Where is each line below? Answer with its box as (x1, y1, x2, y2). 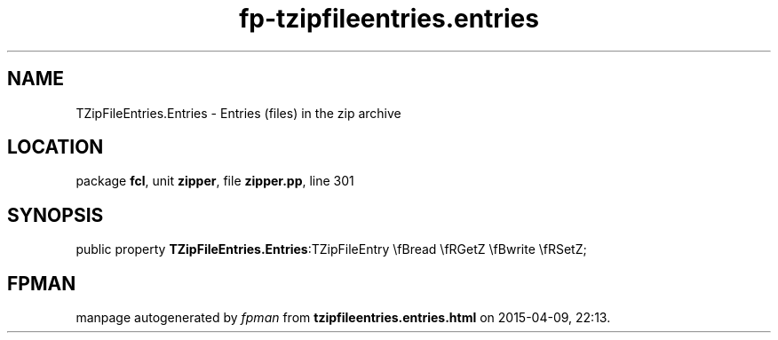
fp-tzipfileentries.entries (239, 4, 539, 34)
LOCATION (7, 136, 104, 159)
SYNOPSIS (7, 203, 104, 226)
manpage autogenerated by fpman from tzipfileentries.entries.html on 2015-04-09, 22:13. (75, 310, 611, 326)
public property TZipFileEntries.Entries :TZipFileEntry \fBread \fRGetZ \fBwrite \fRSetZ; (75, 241, 587, 257)
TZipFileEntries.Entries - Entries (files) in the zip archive (75, 105, 401, 121)
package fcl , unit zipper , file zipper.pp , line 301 (75, 173, 354, 189)
